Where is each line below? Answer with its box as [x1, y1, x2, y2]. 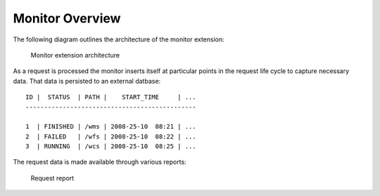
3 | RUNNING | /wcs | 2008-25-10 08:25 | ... [25, 143, 196, 150]
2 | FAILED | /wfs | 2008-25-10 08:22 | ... [25, 132, 196, 141]
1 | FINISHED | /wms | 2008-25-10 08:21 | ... [25, 123, 196, 131]
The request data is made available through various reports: [13, 158, 186, 166]
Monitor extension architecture [30, 51, 120, 59]
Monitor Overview [13, 11, 121, 26]
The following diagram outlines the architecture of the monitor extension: [13, 35, 224, 44]
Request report [30, 174, 75, 182]
